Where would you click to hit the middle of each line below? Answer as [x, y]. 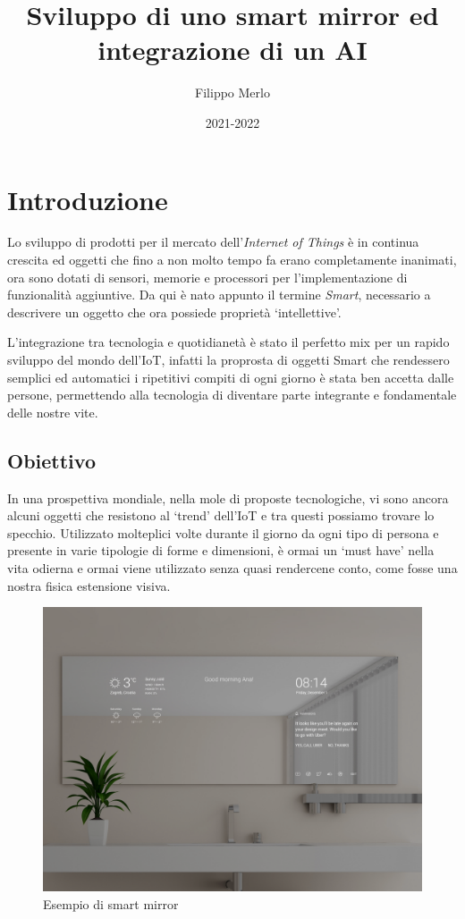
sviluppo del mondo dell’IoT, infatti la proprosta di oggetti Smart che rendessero [228, 359]
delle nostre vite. [53, 412]
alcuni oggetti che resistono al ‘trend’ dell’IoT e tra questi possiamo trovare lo [221, 515]
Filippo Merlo [232, 93]
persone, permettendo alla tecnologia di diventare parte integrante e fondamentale [232, 395]
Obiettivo [51, 460]
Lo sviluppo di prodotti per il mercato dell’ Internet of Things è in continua [213, 242]
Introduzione [88, 199]
